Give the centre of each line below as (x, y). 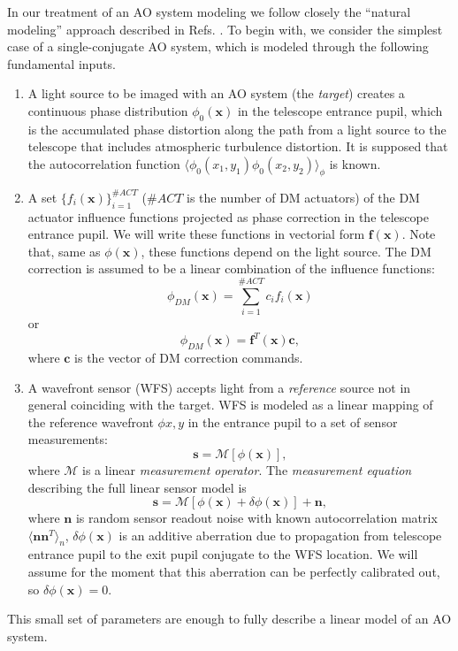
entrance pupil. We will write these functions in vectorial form (196, 234)
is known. (355, 163)
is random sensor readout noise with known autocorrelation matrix (256, 518)
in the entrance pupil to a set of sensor (293, 421)
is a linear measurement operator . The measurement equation (247, 469)
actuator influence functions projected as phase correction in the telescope (228, 216)
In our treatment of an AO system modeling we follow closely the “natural (209, 11)
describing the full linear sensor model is (137, 487)
